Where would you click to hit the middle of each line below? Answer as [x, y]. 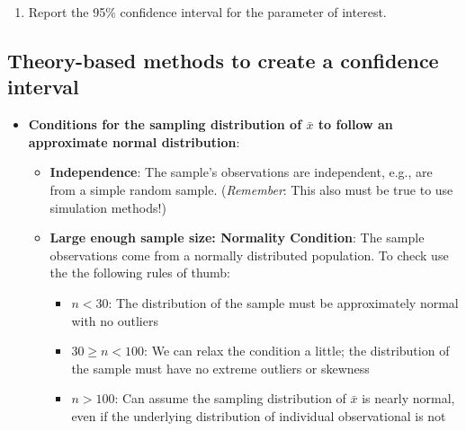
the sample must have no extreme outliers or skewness [220, 368]
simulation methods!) [108, 207]
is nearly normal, [408, 398]
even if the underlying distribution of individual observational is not [259, 415]
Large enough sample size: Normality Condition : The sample [237, 237]
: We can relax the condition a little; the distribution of [297, 351]
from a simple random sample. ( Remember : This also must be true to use [251, 189]
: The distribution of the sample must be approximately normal [283, 302]
